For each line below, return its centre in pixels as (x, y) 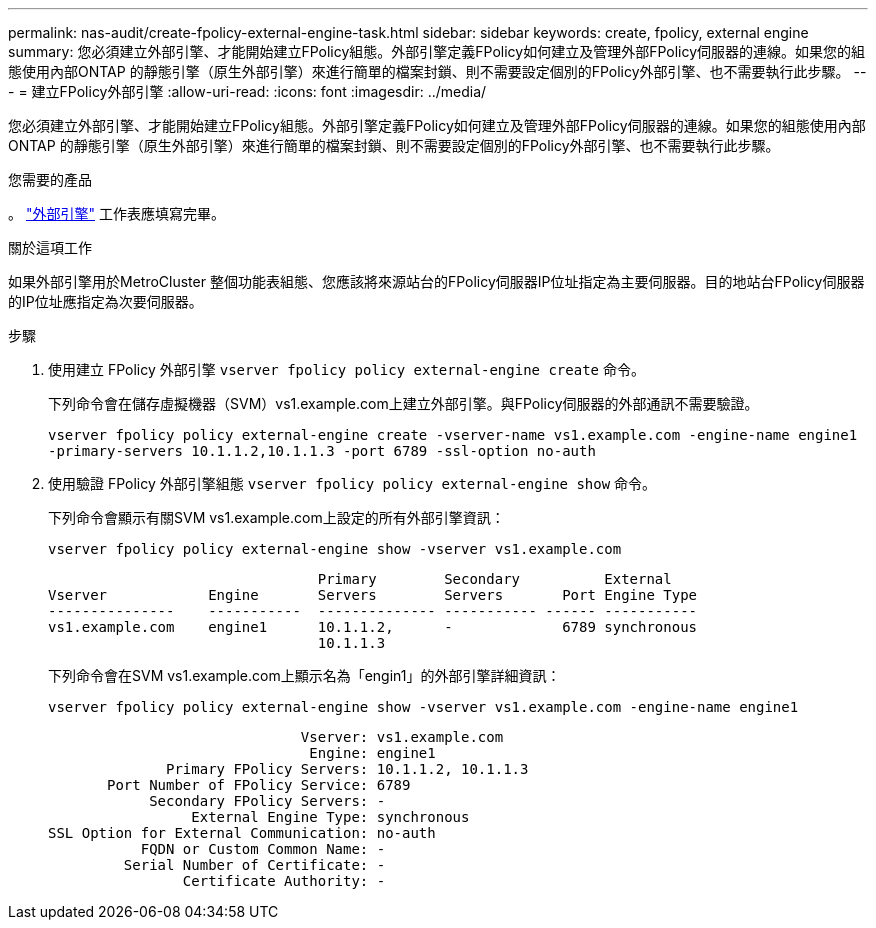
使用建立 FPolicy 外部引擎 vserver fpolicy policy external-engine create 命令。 (346, 369)
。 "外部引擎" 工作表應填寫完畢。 (116, 213)
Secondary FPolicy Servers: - (267, 801)
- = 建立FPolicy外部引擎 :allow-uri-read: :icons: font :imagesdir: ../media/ (247, 91)
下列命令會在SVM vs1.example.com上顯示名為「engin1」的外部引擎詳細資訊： (304, 675)
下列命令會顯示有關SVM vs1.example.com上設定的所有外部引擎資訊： (276, 517)
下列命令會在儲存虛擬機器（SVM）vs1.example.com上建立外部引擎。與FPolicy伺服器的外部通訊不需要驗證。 (403, 403)
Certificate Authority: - (284, 881)
